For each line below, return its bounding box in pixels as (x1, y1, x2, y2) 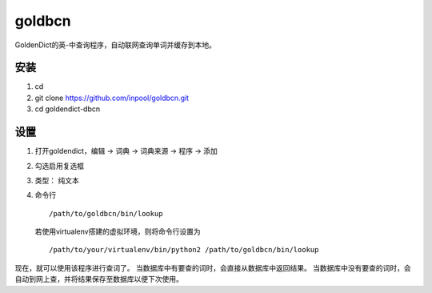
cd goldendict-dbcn (34, 104, 101, 114)
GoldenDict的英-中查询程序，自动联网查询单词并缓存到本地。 (14, 40, 216, 50)
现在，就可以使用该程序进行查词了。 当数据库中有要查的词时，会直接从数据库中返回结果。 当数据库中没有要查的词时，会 (14, 263, 411, 272)
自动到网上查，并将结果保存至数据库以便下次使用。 (14, 275, 183, 284)
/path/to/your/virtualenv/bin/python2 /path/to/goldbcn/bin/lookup (49, 245, 319, 255)
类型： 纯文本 (34, 175, 79, 185)
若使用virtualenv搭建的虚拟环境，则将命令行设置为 (34, 227, 201, 236)
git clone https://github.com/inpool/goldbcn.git (34, 93, 190, 102)
